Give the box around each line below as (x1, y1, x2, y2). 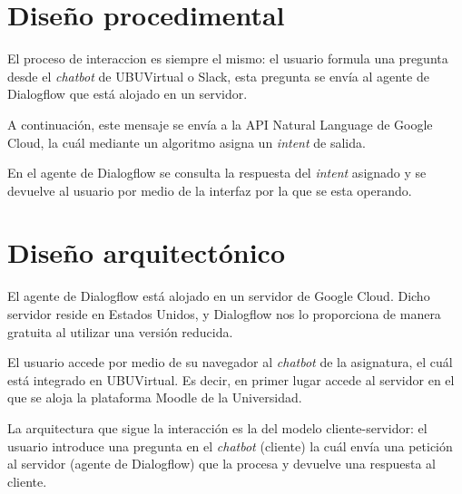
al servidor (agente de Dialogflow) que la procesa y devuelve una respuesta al (7, 454, 436, 473)
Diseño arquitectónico (7, 234, 285, 271)
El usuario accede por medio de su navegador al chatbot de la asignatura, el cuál (7, 353, 453, 372)
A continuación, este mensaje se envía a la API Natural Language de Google (7, 114, 433, 133)
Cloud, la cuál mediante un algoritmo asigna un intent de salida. (7, 132, 366, 151)
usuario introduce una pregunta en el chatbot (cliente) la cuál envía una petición (7, 436, 453, 455)
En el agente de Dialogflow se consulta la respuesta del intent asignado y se (7, 163, 427, 182)
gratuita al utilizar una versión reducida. (7, 322, 233, 341)
